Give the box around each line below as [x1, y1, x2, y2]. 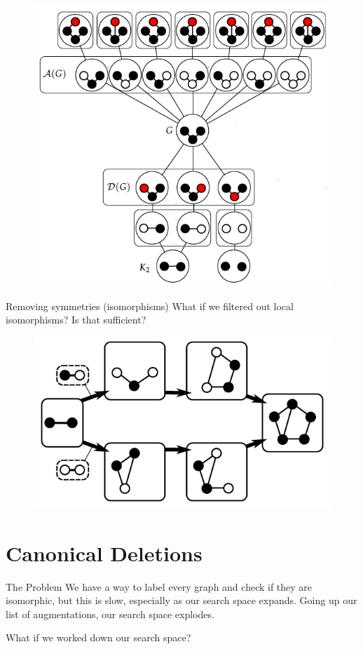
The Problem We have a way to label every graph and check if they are [6, 579, 313, 594]
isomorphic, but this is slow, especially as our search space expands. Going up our [6, 593, 357, 608]
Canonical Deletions [6, 538, 203, 567]
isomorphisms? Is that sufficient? [6, 312, 146, 327]
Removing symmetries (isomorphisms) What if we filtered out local [6, 298, 294, 313]
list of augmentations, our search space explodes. [6, 606, 214, 621]
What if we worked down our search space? [6, 630, 191, 645]
